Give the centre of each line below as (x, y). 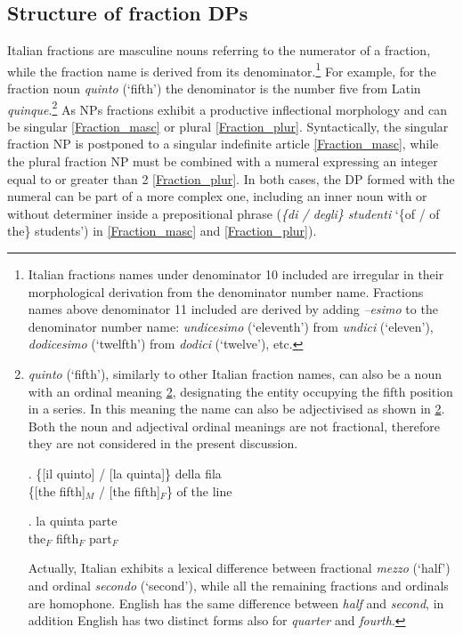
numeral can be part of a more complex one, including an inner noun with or (217, 196)
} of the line (199, 490)
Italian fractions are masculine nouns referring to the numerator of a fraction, (219, 50)
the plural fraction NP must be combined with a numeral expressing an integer (223, 161)
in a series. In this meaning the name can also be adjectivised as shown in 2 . (236, 409)
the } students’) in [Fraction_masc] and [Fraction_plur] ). (162, 231)
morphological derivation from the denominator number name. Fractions (226, 291)
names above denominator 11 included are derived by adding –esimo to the (233, 309)
